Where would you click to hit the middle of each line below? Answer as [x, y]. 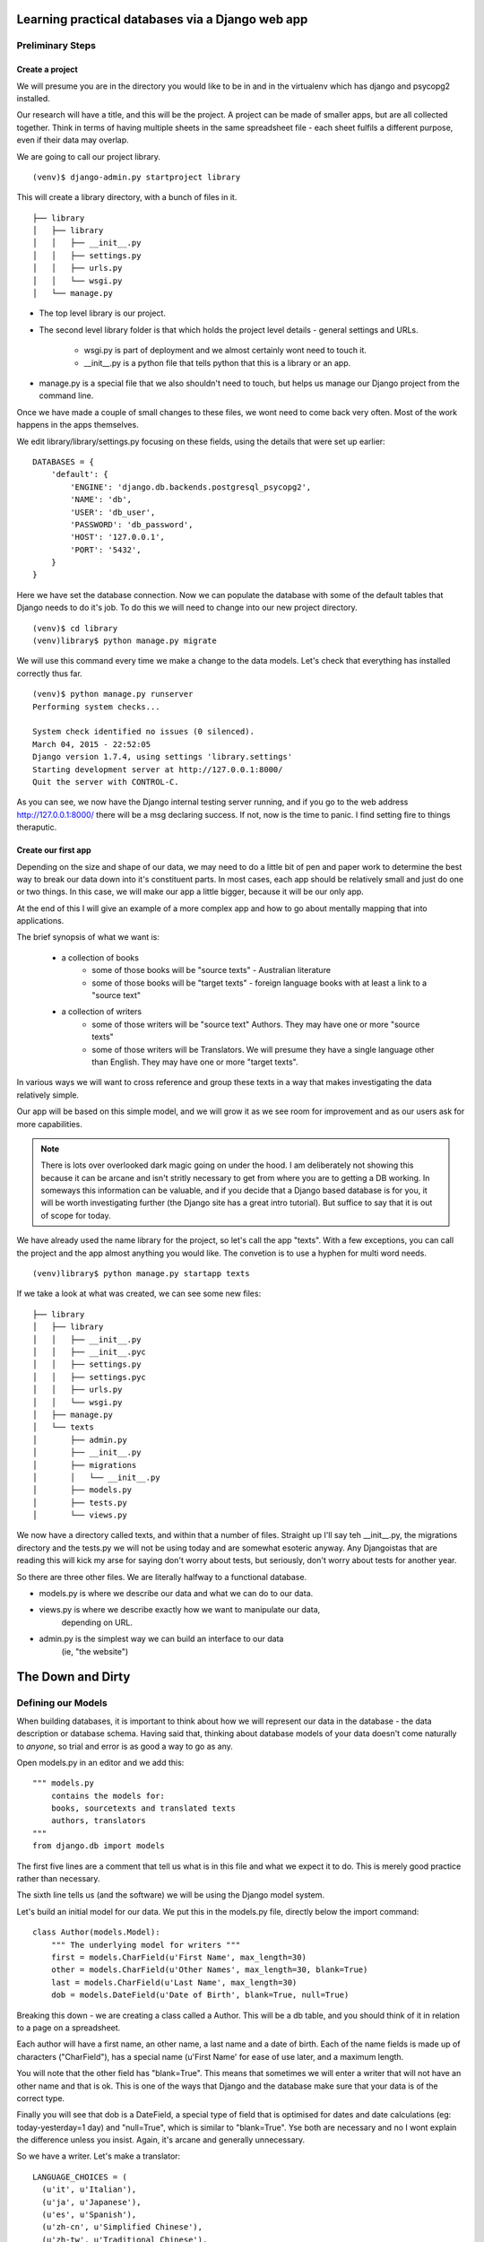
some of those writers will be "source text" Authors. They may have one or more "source [256, 1024]
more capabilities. [49, 1124]
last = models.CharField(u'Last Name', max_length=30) [174, 1982]
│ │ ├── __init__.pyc [90, 1352]
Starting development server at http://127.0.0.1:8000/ [158, 769]
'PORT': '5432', [106, 550]
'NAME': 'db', [101, 500]
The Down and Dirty [73, 1677]
